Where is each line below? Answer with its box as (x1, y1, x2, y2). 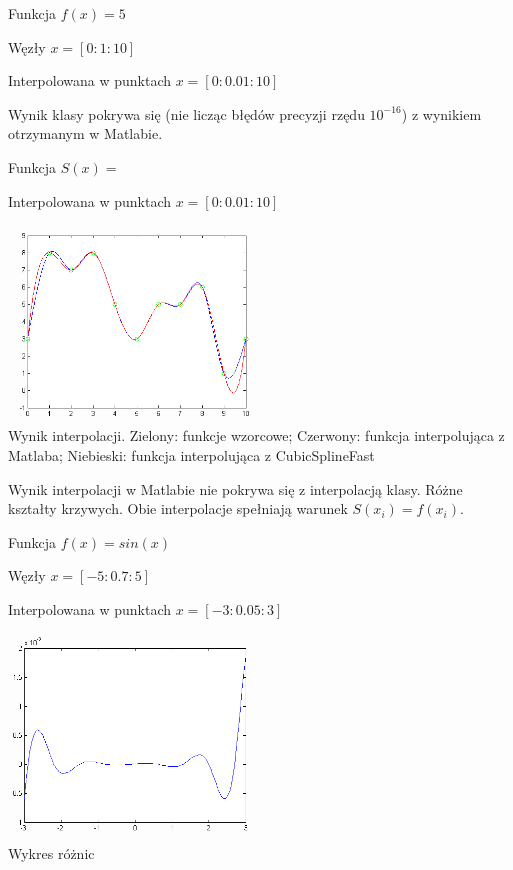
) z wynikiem (401, 103, 482, 124)
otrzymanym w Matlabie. (8, 123, 163, 144)
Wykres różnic (8, 842, 95, 863)
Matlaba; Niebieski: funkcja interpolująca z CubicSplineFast (8, 445, 375, 465)
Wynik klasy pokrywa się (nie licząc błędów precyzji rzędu (8, 103, 365, 124)
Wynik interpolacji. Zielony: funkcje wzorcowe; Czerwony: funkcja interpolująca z (8, 425, 505, 446)
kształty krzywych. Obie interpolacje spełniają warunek (8, 498, 348, 519)
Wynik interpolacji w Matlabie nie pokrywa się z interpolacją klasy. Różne (8, 478, 463, 499)
